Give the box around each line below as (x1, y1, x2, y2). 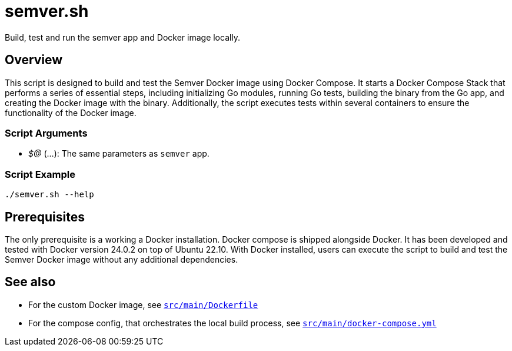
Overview (5, 52, 63, 68)
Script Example (5, 168, 75, 180)
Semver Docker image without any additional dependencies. (5, 254, 238, 264)
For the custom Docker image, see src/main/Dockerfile (28, 299, 258, 310)
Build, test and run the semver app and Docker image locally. (5, 32, 241, 42)
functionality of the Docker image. (5, 107, 137, 118)
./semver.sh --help (5, 190, 94, 200)
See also (5, 274, 56, 290)
